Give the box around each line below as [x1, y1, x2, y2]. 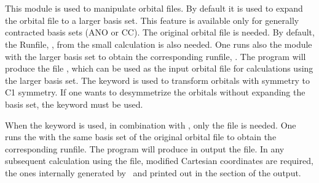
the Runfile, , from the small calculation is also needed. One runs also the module [5, 37, 312, 50]
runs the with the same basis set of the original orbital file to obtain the [5, 130, 277, 143]
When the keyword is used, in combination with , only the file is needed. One [5, 118, 296, 131]
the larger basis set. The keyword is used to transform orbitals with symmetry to [5, 73, 310, 86]
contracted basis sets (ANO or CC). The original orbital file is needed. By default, [5, 26, 315, 39]
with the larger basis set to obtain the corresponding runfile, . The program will [5, 50, 306, 62]
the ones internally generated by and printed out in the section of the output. [5, 166, 301, 179]
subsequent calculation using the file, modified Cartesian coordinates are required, [5, 154, 313, 167]
